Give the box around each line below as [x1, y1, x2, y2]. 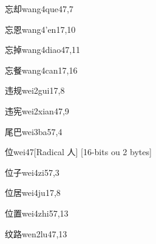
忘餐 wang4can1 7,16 [5, 63, 78, 76]
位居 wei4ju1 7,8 [5, 186, 61, 199]
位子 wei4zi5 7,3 [5, 166, 59, 178]
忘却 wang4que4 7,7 [5, 2, 73, 15]
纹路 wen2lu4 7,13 [5, 227, 67, 240]
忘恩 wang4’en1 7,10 [5, 23, 76, 35]
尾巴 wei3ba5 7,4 [5, 125, 63, 138]
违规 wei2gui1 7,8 [5, 84, 65, 97]
